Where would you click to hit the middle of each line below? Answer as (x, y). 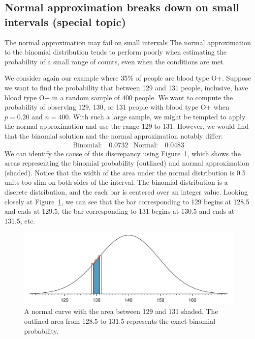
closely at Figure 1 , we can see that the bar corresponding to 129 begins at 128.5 (127, 201)
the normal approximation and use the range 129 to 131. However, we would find (127, 126)
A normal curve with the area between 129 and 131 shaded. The (121, 311)
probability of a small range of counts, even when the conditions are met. (115, 61)
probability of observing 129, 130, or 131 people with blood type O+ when (117, 107)
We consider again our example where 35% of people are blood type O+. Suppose (128, 78)
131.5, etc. (20, 220)
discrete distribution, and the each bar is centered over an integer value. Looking (126, 191)
